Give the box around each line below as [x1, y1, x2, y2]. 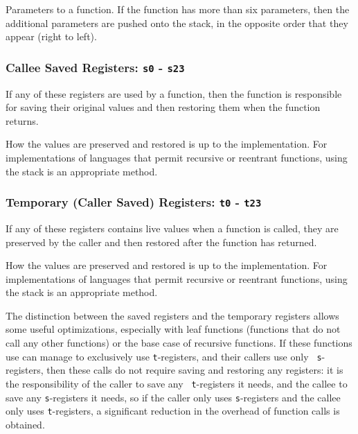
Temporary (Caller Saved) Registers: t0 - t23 [6, 193, 262, 211]
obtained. [6, 417, 45, 431]
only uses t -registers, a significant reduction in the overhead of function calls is [6, 403, 340, 418]
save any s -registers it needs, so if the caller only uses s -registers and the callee [6, 390, 341, 404]
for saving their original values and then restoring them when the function [6, 100, 321, 114]
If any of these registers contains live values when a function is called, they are [6, 220, 339, 235]
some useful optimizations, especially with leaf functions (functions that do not [6, 322, 341, 336]
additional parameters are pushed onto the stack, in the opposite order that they [6, 15, 348, 30]
